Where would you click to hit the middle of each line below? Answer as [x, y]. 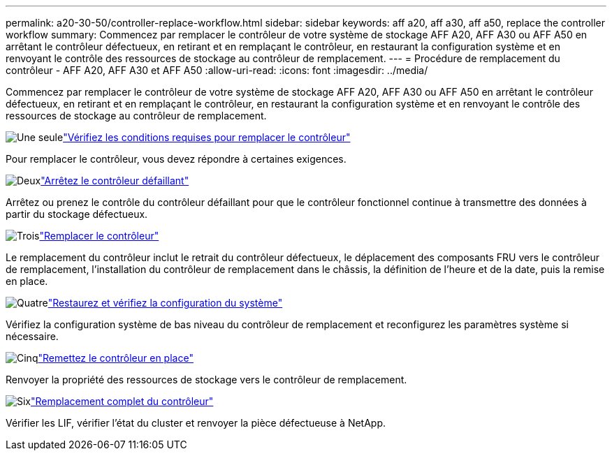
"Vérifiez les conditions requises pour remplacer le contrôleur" [207, 137]
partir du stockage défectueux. [77, 214]
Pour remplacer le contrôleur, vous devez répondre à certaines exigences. [176, 159]
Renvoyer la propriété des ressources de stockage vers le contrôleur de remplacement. [206, 380]
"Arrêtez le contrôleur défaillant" [115, 181]
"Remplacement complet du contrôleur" [122, 401]
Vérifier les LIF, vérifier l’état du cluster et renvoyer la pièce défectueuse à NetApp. [196, 423]
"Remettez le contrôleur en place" [116, 358]
